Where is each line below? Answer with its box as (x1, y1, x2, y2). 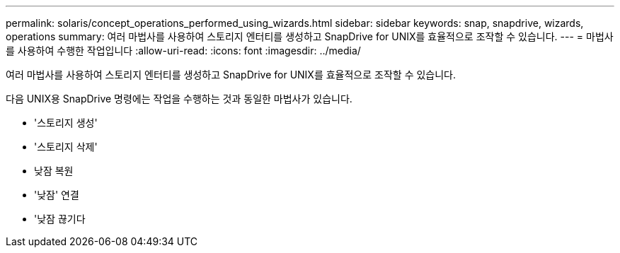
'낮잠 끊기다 (34, 213, 86, 225)
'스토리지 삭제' (34, 141, 98, 153)
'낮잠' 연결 (34, 189, 79, 201)
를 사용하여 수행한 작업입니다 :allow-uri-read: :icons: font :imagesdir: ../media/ (6, 45, 361, 57)
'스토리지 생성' (34, 117, 98, 129)
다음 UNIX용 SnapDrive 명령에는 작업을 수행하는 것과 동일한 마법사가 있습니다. (6, 93, 352, 105)
